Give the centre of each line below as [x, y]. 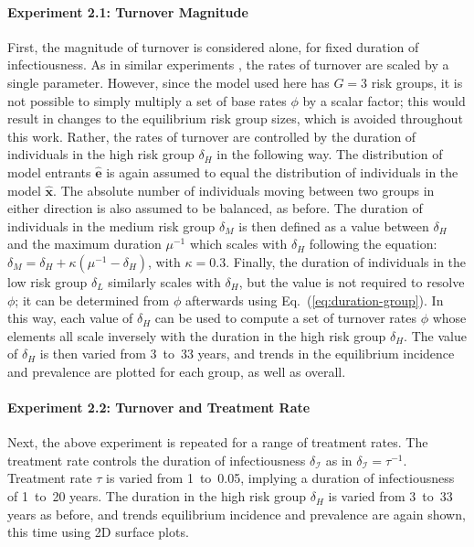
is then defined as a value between [334, 225]
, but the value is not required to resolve [352, 281]
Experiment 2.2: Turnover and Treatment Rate [159, 408]
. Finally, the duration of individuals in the [346, 261]
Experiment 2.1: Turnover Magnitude [128, 11]
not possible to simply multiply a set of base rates [147, 100]
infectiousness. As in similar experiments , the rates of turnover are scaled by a [228, 64]
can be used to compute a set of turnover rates [285, 318]
